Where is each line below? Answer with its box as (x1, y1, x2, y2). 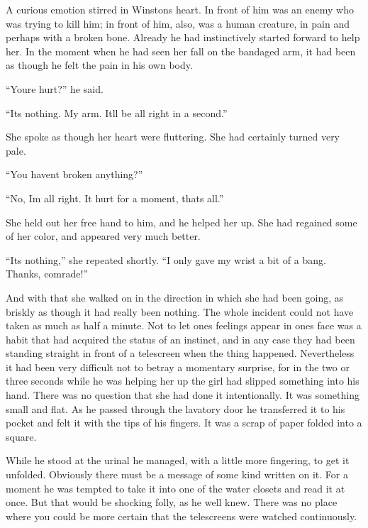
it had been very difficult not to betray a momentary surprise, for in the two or (6, 359, 350, 374)
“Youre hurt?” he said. (6, 81, 104, 96)
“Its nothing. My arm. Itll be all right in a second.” (6, 105, 228, 120)
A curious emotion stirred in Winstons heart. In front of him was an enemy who (6, 2, 354, 16)
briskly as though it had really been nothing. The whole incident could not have (6, 304, 354, 319)
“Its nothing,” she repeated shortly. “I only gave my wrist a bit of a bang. (6, 252, 326, 267)
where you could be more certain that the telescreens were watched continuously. (6, 508, 357, 523)
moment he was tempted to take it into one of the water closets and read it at (6, 480, 345, 495)
